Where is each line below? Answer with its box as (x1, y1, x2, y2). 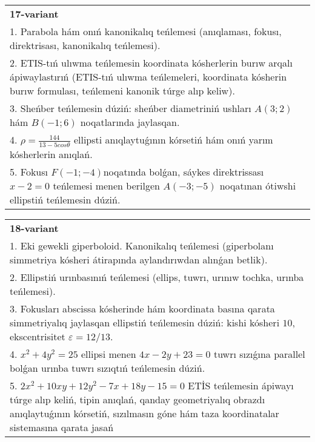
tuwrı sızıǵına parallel (213, 346, 305, 361)
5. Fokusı (10, 164, 48, 179)
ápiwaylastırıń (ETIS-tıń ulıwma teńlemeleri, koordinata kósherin (10, 70, 287, 84)
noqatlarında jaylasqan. (80, 115, 180, 129)
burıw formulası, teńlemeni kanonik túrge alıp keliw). (10, 84, 235, 97)
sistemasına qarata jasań (10, 420, 114, 434)
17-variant (10, 7, 59, 21)
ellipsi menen (81, 346, 136, 361)
